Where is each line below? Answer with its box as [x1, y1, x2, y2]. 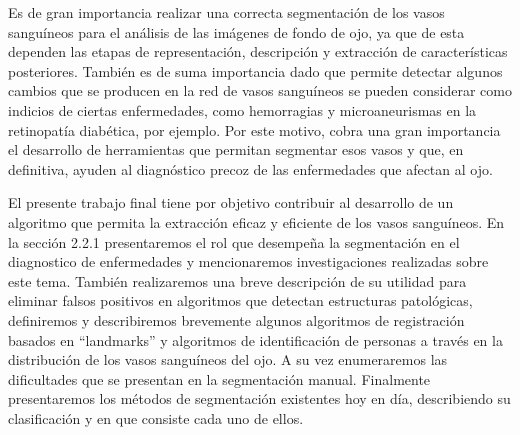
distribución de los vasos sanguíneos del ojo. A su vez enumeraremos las [8, 349, 448, 370]
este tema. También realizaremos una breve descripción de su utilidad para [8, 270, 467, 291]
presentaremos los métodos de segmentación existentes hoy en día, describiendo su [8, 388, 511, 409]
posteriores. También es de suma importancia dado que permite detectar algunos [8, 60, 503, 81]
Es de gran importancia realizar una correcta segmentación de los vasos [8, 2, 445, 22]
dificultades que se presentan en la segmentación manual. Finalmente [8, 368, 431, 389]
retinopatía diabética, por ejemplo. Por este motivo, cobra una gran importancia [8, 119, 501, 140]
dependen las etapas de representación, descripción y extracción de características [8, 41, 508, 62]
